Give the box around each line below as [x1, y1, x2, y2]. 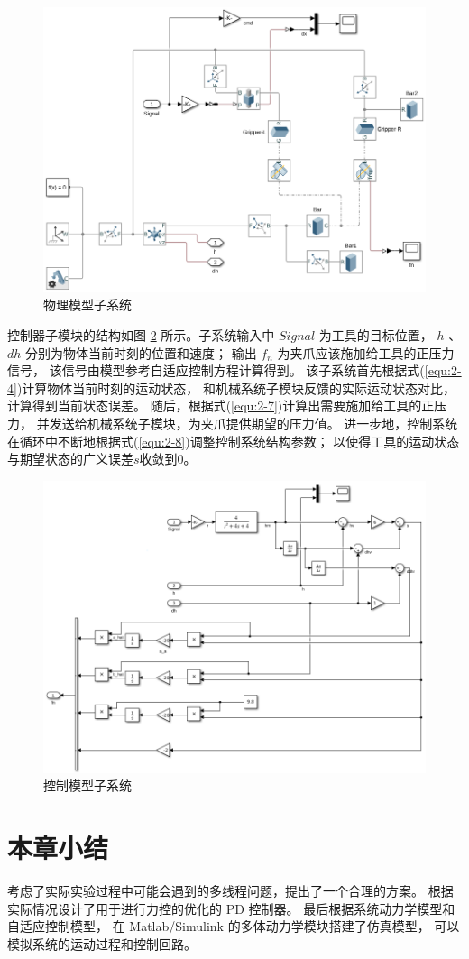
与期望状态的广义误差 [7, 449, 133, 468]
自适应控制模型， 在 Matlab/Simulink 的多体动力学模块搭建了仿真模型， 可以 [7, 917, 460, 936]
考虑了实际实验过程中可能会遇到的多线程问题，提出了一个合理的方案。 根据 [7, 881, 454, 900]
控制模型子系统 [43, 776, 132, 795]
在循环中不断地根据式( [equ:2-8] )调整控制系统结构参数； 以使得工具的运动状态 [7, 431, 460, 450]
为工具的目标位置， [318, 326, 433, 345]
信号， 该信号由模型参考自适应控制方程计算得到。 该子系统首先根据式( [7, 361, 425, 380]
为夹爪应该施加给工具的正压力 [277, 343, 455, 362]
